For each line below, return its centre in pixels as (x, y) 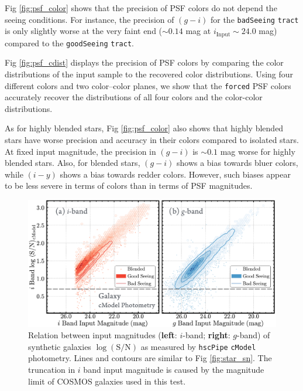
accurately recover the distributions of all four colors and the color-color (134, 97)
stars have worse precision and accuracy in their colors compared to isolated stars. (152, 139)
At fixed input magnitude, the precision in (80, 151)
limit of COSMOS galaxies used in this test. (107, 381)
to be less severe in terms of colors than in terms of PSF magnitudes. (129, 186)
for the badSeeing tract (254, 19)
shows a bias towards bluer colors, (237, 163)
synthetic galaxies (60, 346)
